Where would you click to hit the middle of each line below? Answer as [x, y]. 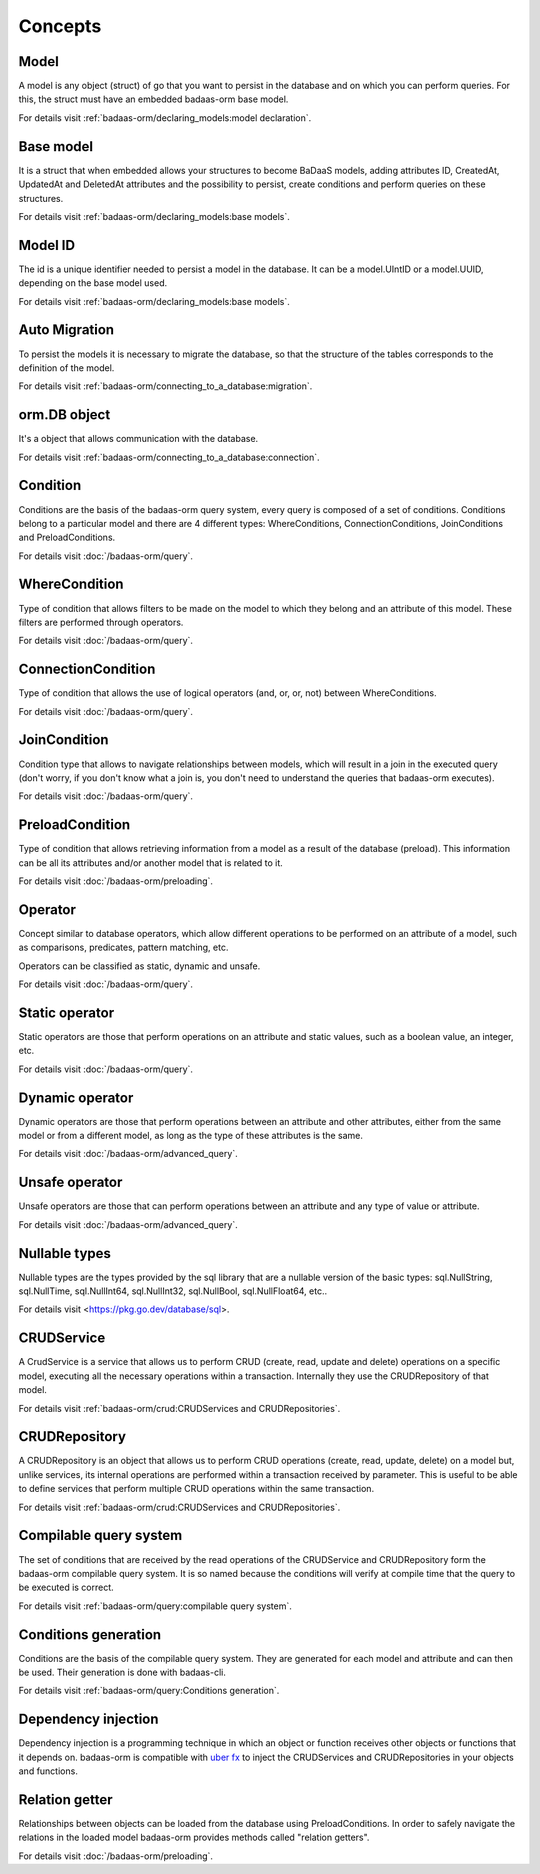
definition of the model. [66, 367]
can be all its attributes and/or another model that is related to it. [151, 862]
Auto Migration [66, 330]
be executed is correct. [66, 1587]
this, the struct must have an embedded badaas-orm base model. [153, 99]
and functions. [48, 1771]
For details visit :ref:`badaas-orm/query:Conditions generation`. [149, 1691]
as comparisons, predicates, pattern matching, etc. [123, 947]
